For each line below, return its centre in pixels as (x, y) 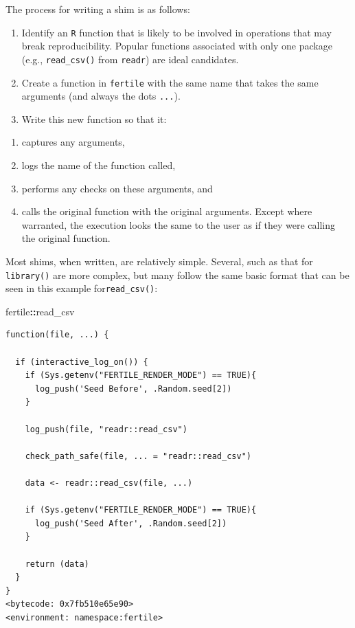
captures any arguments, (73, 142)
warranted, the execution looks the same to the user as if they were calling (178, 224)
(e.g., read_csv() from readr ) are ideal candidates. (130, 59)
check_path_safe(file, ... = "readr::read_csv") (138, 456)
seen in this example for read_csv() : (82, 288)
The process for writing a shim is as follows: (98, 9)
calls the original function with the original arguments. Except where (167, 211)
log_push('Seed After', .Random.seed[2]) (131, 523)
